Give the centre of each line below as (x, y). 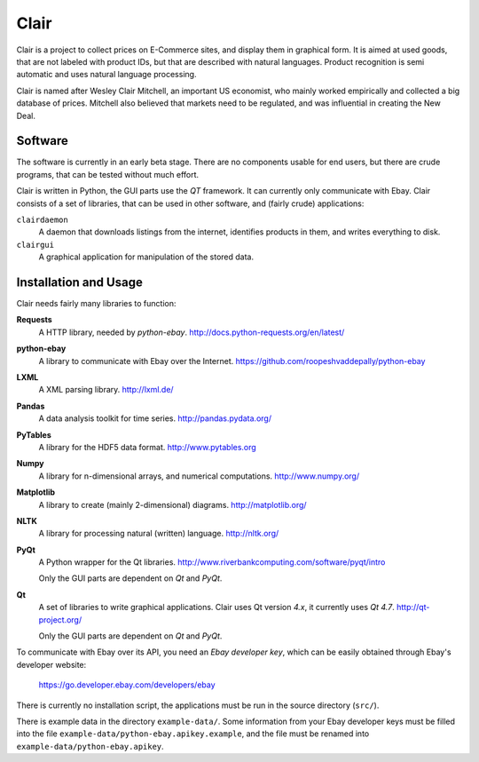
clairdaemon (42, 219)
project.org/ (60, 619)
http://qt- (413, 607)
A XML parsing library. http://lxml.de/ (106, 390)
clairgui (35, 245)
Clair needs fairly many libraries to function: (96, 304)
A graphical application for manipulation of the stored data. (146, 257)
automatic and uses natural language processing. (106, 75)
